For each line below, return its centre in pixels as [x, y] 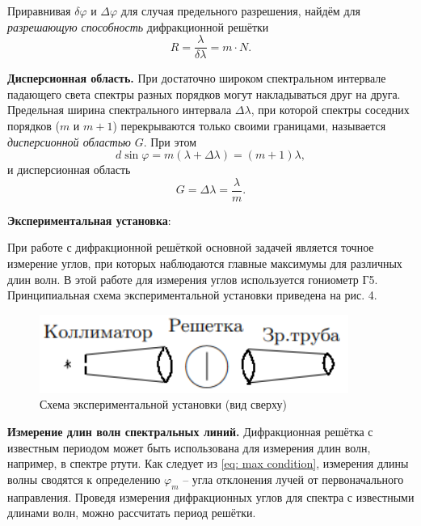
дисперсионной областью [69, 141]
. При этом [170, 141]
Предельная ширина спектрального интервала [120, 110]
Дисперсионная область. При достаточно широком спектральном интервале [197, 78]
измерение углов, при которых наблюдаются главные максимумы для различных [205, 263]
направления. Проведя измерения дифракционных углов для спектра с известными [211, 496]
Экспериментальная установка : [89, 220]
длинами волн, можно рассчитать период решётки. [132, 513]
